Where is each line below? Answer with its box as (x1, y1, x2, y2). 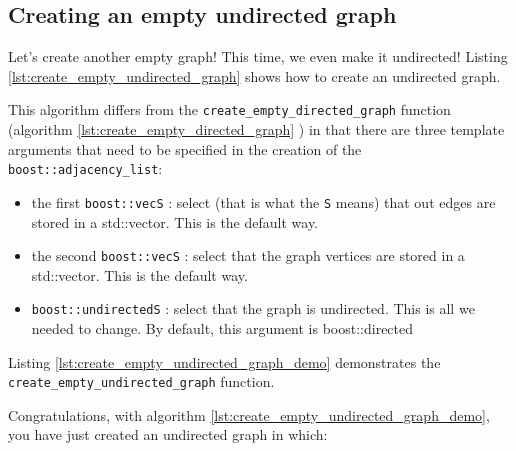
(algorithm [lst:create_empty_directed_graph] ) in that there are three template (8, 119, 505, 140)
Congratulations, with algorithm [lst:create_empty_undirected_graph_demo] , (8, 404, 490, 425)
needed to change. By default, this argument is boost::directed (31, 318, 414, 339)
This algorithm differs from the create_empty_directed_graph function (8, 99, 451, 120)
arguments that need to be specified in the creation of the (8, 138, 362, 159)
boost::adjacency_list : (8, 158, 163, 179)
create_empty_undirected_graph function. (8, 371, 275, 392)
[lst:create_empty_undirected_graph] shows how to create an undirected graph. (8, 65, 501, 86)
